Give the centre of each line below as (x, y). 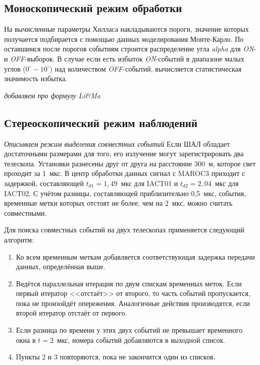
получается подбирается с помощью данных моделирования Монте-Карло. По (124, 39)
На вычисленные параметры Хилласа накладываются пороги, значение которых (126, 29)
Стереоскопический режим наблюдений (101, 122)
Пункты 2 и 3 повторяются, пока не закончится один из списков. (116, 357)
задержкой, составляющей (44, 183)
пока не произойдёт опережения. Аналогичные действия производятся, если (133, 303)
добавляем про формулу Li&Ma (52, 95)
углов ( (15, 68)
